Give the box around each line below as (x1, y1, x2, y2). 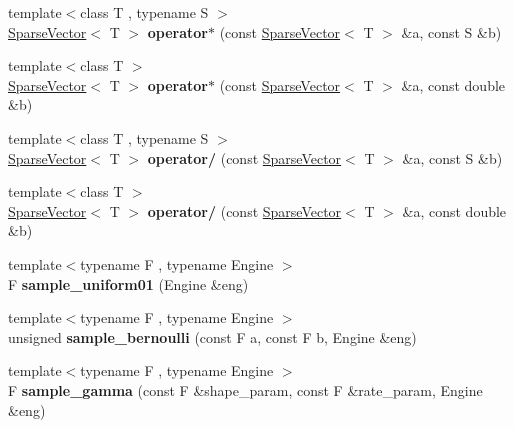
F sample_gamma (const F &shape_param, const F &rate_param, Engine (8, 379, 483, 400)
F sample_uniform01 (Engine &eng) (8, 273, 249, 294)
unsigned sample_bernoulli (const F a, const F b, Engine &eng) (8, 326, 417, 347)
